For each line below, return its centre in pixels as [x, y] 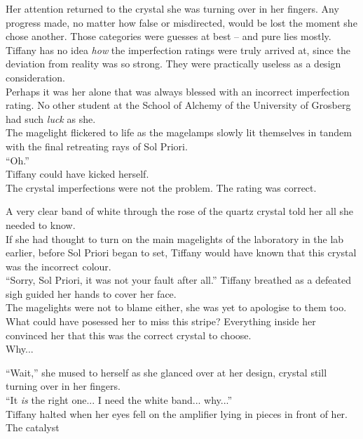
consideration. [35, 77]
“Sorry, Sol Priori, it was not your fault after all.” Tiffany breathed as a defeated [178, 280]
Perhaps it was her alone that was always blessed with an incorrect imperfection [178, 91]
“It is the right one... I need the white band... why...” [119, 400]
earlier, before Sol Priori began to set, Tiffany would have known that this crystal [181, 253]
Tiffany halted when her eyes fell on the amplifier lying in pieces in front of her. [177, 413]
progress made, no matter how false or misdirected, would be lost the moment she [181, 22]
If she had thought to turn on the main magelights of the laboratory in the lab [175, 238]
